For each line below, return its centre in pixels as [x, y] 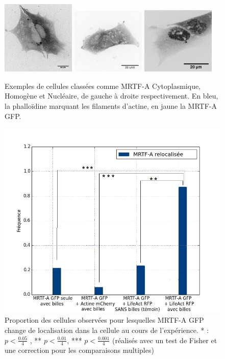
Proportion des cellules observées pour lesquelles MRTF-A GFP [104, 320]
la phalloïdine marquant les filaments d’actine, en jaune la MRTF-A [111, 106]
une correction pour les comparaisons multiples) [79, 350]
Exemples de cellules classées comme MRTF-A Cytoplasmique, [103, 86]
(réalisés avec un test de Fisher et [165, 340]
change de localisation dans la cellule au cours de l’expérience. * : [107, 330]
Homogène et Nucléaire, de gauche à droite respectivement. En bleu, [111, 96]
